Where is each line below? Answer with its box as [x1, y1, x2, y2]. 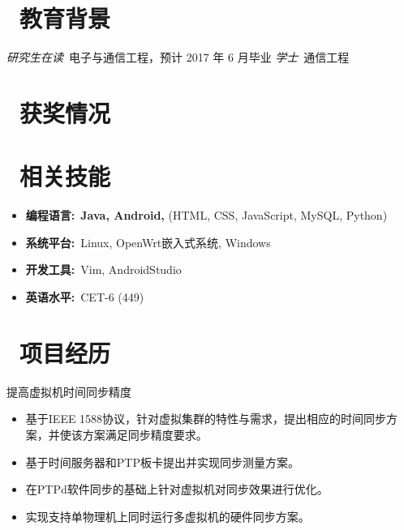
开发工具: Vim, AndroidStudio [25, 261, 182, 278]
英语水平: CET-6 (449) [25, 289, 144, 305]
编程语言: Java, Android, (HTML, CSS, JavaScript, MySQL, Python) [25, 207, 388, 224]
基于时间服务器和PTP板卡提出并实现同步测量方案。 [25, 453, 299, 470]
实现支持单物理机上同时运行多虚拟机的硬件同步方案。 [25, 507, 310, 524]
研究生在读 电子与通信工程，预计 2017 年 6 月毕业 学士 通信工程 [6, 49, 350, 66]
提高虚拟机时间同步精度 [6, 383, 131, 400]
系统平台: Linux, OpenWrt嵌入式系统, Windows [25, 233, 271, 250]
